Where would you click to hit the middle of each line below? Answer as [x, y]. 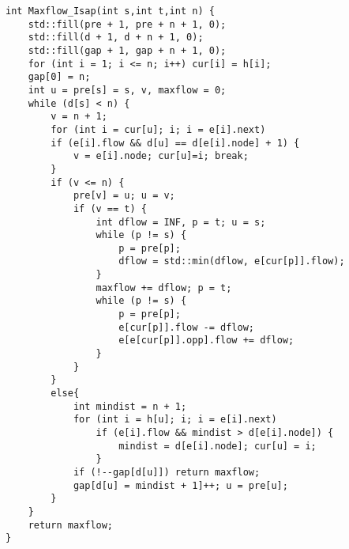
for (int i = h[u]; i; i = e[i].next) [175, 420]
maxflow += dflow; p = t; [164, 288]
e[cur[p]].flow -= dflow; [186, 327]
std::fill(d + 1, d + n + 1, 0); [116, 38]
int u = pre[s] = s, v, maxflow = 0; [127, 90]
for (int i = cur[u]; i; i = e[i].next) [158, 129]
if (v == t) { [110, 208]
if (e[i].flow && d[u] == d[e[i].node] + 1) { [175, 143]
